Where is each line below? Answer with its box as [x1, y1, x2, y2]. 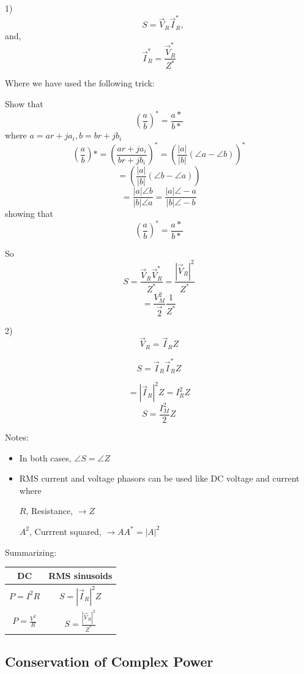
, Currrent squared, [29, 524, 102, 537]
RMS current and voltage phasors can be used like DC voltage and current [19, 472, 300, 485]
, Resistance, [26, 504, 73, 517]
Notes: [5, 431, 29, 444]
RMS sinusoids [48, 569, 113, 581]
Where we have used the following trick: [5, 77, 155, 89]
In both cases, [19, 451, 72, 464]
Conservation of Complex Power [5, 651, 213, 670]
